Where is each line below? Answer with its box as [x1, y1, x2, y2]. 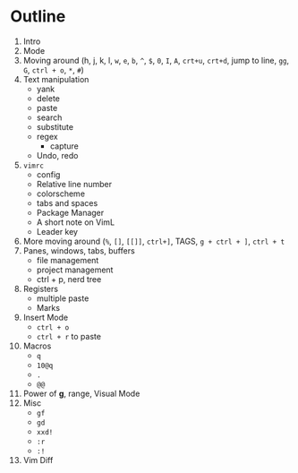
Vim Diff [22, 454, 54, 465]
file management [36, 254, 99, 265]
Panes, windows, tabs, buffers [22, 245, 135, 256]
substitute [36, 121, 74, 132]
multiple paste [36, 293, 89, 304]
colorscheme [36, 188, 86, 199]
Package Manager [36, 207, 105, 218]
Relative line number [36, 178, 113, 189]
